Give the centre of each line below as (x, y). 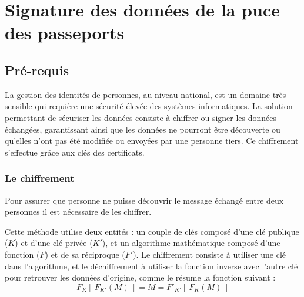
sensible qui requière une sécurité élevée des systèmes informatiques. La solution (149, 106)
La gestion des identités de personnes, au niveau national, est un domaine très (146, 94)
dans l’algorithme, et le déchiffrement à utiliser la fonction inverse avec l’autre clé (151, 266)
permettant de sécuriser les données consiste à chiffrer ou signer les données (141, 117)
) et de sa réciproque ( (85, 254)
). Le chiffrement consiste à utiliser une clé (209, 254)
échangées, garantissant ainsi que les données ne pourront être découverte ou (143, 129)
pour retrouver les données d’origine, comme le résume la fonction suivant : (140, 277)
